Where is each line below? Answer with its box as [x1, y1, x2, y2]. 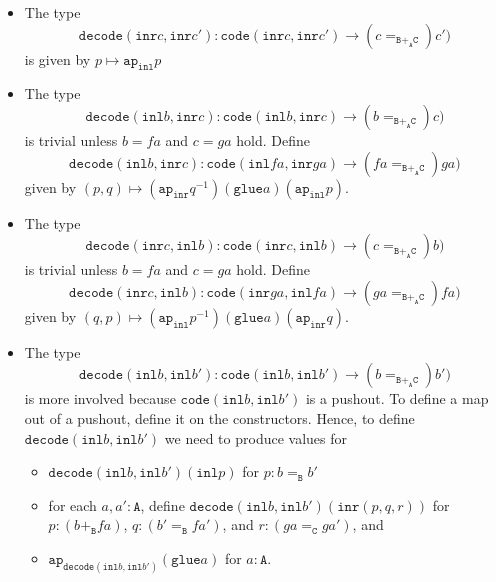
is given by [24, 48, 91, 69]
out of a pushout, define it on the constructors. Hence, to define [24, 407, 415, 428]
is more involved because [24, 388, 176, 409]
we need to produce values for [164, 427, 348, 448]
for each [48, 494, 97, 515]
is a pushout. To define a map [305, 388, 489, 409]
